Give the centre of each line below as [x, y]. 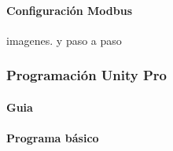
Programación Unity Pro [87, 75]
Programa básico [53, 138]
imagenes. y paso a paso [64, 40]
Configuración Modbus [69, 10]
